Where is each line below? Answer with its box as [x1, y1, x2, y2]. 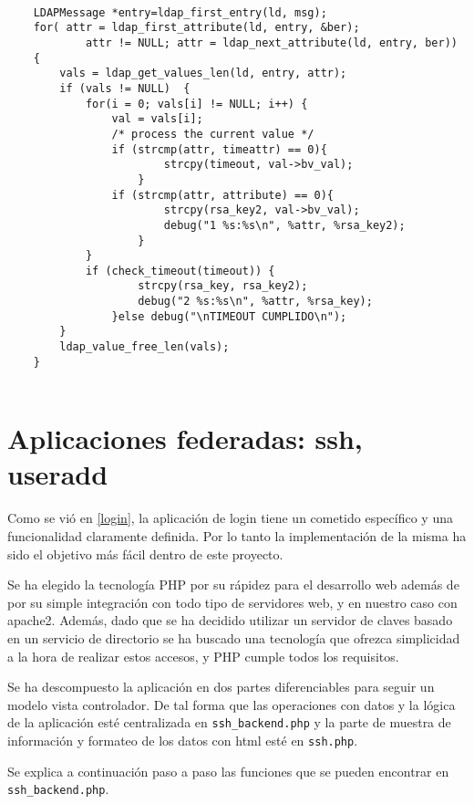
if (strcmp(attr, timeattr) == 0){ [111, 142, 327, 156]
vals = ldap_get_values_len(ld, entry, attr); [59, 67, 347, 80]
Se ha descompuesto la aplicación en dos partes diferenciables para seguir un [7, 677, 435, 696]
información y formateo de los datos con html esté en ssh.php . [7, 730, 358, 749]
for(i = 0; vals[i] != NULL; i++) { [85, 97, 308, 110]
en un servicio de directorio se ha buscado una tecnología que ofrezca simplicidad [7, 628, 460, 647]
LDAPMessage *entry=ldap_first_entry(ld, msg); [33, 5, 327, 19]
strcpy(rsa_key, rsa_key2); [138, 279, 308, 293]
